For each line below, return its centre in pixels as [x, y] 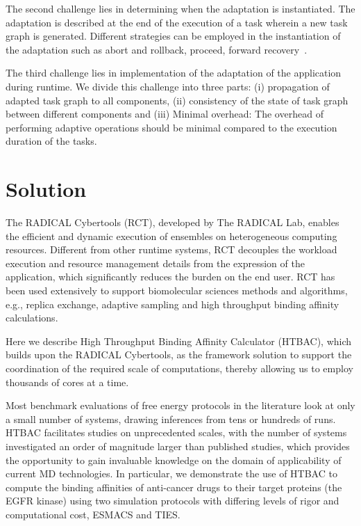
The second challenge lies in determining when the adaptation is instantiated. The [180, 8]
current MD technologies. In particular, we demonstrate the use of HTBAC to [171, 473]
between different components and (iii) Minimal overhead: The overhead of [165, 114]
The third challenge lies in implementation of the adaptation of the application [174, 73]
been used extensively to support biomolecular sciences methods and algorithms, [177, 290]
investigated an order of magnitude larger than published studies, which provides [178, 446]
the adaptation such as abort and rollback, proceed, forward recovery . [157, 49]
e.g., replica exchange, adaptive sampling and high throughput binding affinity [173, 304]
